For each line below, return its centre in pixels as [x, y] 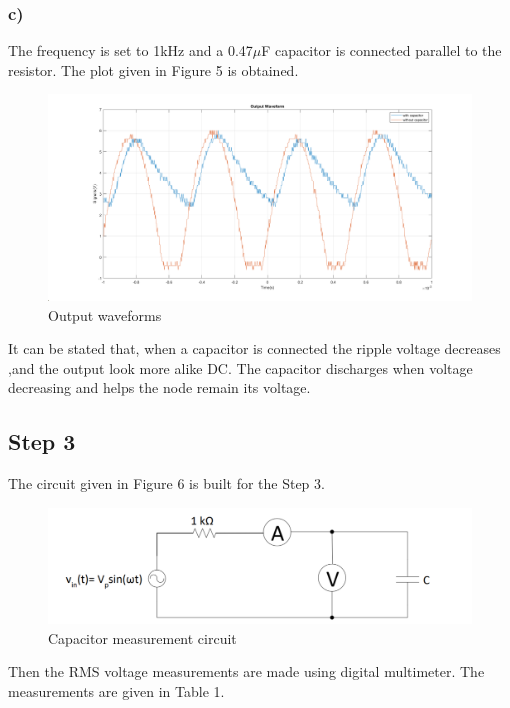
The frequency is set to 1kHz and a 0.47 [130, 50]
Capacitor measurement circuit [142, 637]
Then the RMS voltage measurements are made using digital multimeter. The [246, 671]
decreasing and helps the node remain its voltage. [159, 387]
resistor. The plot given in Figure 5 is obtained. [153, 69]
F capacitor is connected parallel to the [381, 50]
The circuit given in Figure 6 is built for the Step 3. [166, 483]
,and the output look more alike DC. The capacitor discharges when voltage [240, 367]
